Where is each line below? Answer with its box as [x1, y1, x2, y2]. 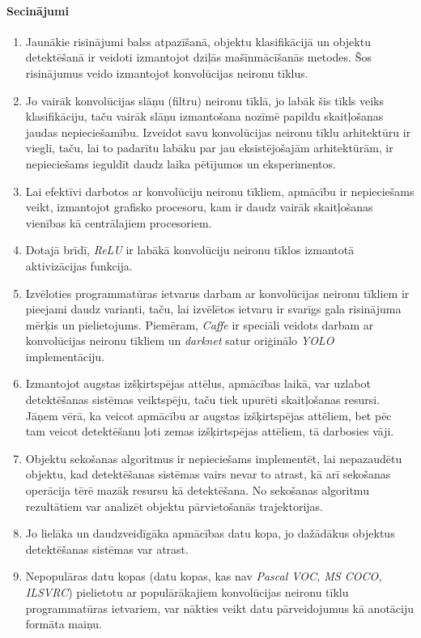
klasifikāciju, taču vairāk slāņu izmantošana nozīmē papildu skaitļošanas [25, 108, 384, 125]
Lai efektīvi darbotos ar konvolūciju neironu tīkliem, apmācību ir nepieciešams [25, 182, 415, 199]
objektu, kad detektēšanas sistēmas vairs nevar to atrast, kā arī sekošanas [25, 466, 391, 483]
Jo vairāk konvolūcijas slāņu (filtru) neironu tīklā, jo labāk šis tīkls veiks [25, 91, 384, 108]
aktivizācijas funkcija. [25, 257, 133, 274]
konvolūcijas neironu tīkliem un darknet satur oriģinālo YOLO [25, 332, 334, 349]
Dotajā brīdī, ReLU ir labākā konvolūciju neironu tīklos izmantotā [25, 241, 355, 258]
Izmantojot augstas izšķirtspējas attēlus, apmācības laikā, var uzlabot [25, 375, 371, 392]
